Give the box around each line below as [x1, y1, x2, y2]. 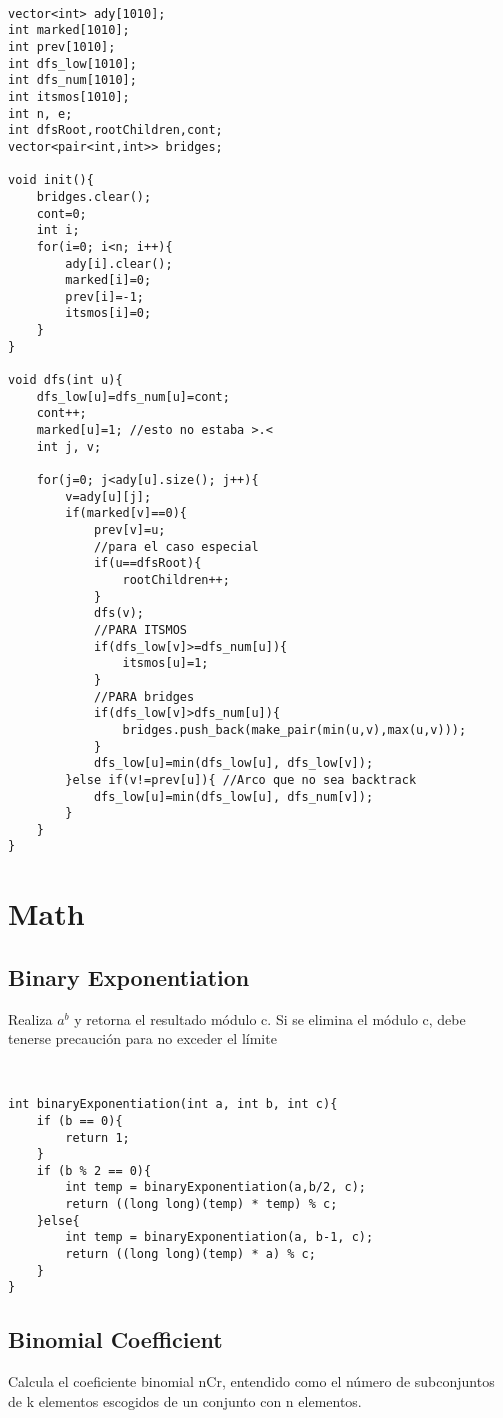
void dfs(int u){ [8, 373, 123, 388]
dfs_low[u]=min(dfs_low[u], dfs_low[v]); [93, 756, 374, 771]
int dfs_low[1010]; [8, 56, 137, 71]
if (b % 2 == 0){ [36, 1163, 152, 1178]
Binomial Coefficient [8, 1324, 223, 1355]
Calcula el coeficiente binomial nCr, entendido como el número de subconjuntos [8, 1371, 495, 1392]
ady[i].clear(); [65, 256, 173, 271]
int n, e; [8, 106, 73, 121]
